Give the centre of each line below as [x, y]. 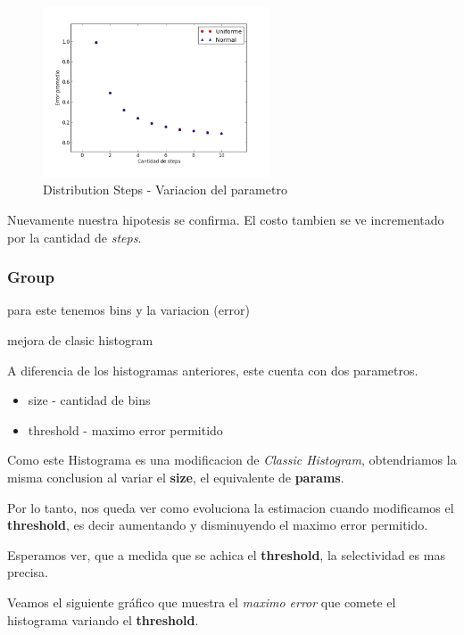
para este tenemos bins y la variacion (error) [128, 310]
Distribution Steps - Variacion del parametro [165, 190]
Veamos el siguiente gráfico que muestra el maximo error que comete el [202, 602]
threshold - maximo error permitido [125, 429]
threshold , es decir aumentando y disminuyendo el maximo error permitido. [218, 525]
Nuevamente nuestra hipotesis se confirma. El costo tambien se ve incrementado [226, 219]
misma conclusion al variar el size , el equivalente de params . [176, 477]
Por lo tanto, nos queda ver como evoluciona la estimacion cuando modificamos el [231, 507]
